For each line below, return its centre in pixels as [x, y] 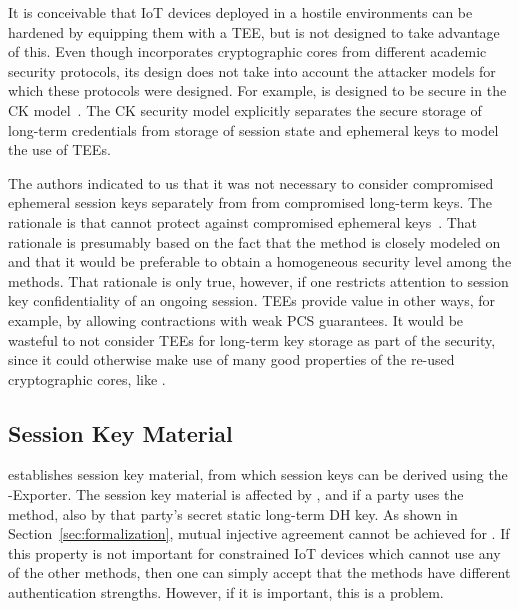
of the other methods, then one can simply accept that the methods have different [259, 572]
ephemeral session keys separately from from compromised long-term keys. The [250, 202]
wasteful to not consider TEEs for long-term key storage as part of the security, [252, 339]
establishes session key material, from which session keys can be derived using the [258, 474]
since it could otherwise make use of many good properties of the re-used [231, 359]
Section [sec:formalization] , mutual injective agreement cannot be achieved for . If [259, 533]
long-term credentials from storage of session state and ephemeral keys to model [253, 129]
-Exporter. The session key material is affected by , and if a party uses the [236, 494]
